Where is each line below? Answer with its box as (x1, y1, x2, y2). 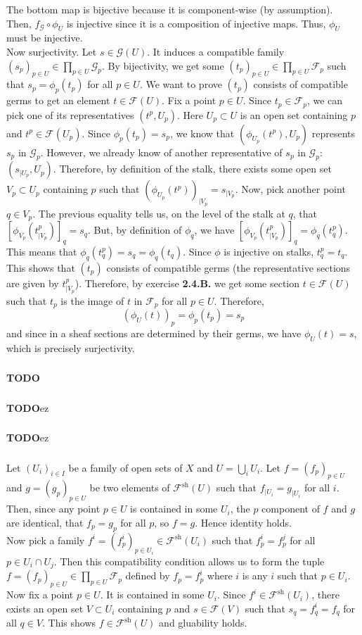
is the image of (60, 293, 124, 308)
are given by (6, 275, 59, 290)
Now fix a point (6, 587, 74, 602)
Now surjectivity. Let (6, 44, 97, 58)
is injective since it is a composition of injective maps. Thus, (66, 15, 326, 30)
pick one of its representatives (6, 107, 134, 122)
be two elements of (89, 480, 170, 495)
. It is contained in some (100, 587, 205, 602)
